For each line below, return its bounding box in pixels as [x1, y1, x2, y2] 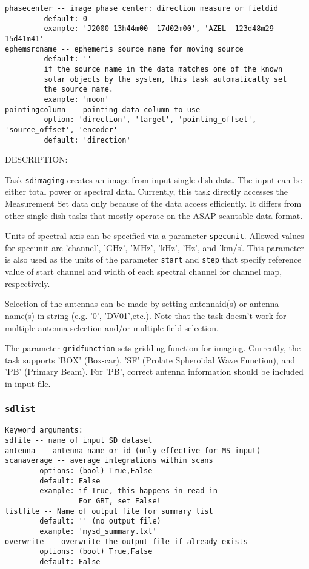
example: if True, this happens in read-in [39, 487, 218, 496]
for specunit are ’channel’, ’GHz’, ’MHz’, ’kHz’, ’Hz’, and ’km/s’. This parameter [5, 241, 305, 254]
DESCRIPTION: [5, 153, 68, 166]
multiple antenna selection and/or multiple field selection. [5, 321, 219, 334]
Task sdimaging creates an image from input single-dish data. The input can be [5, 173, 302, 186]
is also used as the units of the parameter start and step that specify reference [5, 253, 302, 266]
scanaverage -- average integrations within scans [5, 456, 213, 465]
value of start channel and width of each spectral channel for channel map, [5, 265, 282, 278]
